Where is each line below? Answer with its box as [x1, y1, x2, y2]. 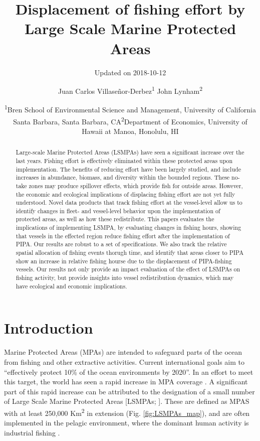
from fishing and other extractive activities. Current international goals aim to [4, 356, 244, 367]
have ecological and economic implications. [16, 281, 127, 290]
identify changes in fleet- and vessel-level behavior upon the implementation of [16, 206, 220, 215]
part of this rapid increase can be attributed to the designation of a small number [4, 386, 255, 396]
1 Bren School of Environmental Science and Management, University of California [5, 103, 256, 114]
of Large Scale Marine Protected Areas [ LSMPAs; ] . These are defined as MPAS [4, 396, 249, 406]
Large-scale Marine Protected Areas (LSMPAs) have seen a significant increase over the [16, 148, 244, 157]
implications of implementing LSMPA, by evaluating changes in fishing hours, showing [16, 223, 241, 232]
